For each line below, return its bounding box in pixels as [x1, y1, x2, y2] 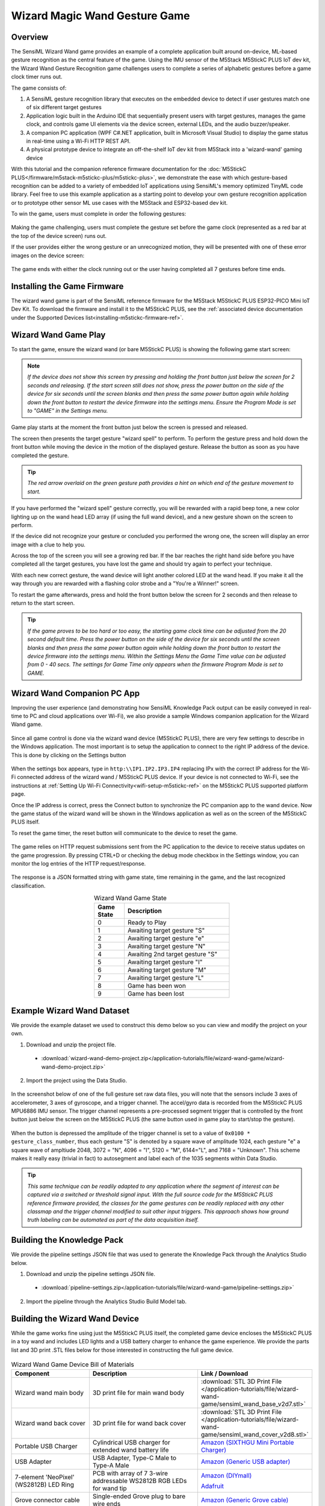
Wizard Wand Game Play [11, 330, 106, 340]
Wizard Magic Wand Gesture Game [11, 9, 190, 22]
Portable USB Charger [14, 1442, 78, 1451]
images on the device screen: [11, 252, 85, 259]
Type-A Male [92, 1461, 129, 1470]
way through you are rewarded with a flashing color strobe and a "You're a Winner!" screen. [11, 580, 240, 587]
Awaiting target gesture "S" [127, 926, 205, 935]
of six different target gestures [26, 104, 102, 111]
